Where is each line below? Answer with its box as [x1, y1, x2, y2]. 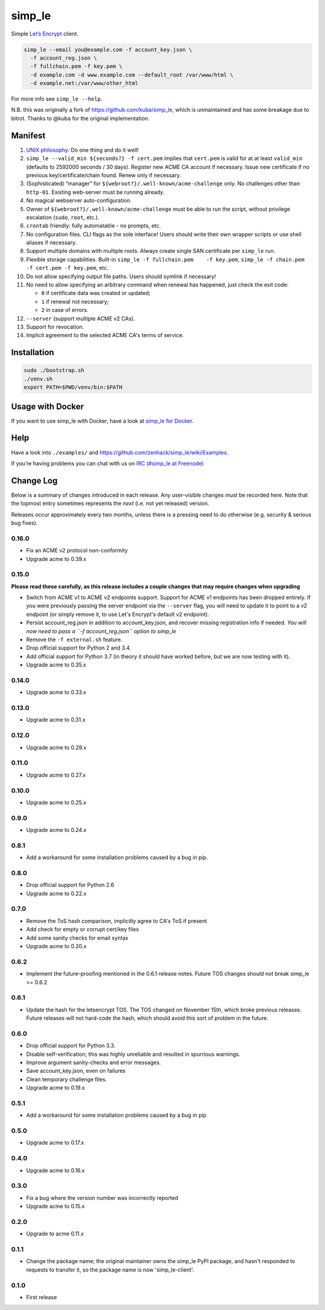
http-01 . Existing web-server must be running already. [26, 188, 165, 196]
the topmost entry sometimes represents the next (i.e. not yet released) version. [11, 500, 209, 507]
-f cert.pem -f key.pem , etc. [26, 264, 109, 272]
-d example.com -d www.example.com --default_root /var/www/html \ [30, 71, 234, 78]
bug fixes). [11, 520, 38, 527]
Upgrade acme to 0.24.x [26, 827, 87, 834]
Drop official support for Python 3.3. [26, 1042, 116, 1049]
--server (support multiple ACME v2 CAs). [26, 315, 135, 322]
